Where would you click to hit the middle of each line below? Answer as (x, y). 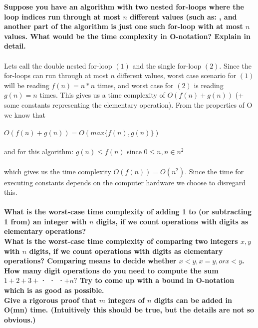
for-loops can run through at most (56, 75)
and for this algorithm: (39, 151)
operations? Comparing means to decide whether (90, 261)
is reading (209, 85)
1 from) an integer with (45, 221)
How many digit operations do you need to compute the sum (111, 270)
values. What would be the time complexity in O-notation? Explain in (127, 36)
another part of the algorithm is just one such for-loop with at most (124, 26)
